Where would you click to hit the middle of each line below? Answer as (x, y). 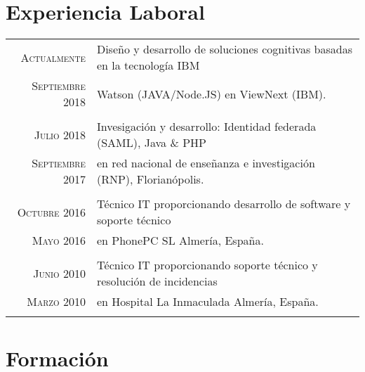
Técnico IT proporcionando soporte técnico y (207, 265)
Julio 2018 (60, 134)
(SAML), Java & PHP (151, 143)
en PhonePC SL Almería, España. (180, 240)
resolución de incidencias (157, 281)
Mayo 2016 (59, 240)
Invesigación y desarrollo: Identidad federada (206, 127)
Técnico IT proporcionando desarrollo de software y (224, 204)
